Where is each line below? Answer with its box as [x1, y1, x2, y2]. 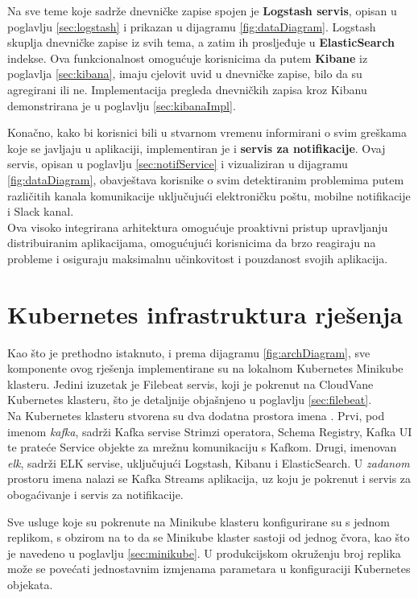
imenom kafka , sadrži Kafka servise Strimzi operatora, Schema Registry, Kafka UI [7, 423, 412, 439]
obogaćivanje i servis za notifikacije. [7, 485, 184, 502]
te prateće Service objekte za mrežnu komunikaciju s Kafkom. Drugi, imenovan [7, 439, 397, 456]
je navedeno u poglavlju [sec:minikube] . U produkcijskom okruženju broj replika [7, 544, 401, 561]
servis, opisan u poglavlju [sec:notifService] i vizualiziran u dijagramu [7, 155, 348, 172]
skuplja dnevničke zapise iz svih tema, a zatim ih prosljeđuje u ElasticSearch [7, 34, 395, 51]
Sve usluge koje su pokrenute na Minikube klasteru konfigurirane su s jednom [7, 513, 391, 530]
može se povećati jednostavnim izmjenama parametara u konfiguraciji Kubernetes [7, 560, 411, 577]
